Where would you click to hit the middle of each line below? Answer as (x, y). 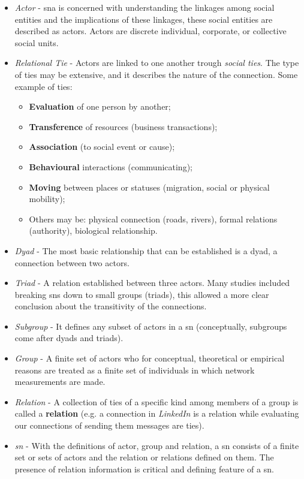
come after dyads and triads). (69, 338)
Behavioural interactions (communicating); (111, 166)
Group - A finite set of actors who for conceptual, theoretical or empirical (150, 358)
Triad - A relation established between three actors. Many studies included (152, 283)
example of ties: (43, 86)
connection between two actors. (72, 262)
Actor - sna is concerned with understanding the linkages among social (145, 7)
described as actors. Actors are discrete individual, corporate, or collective (151, 31)
